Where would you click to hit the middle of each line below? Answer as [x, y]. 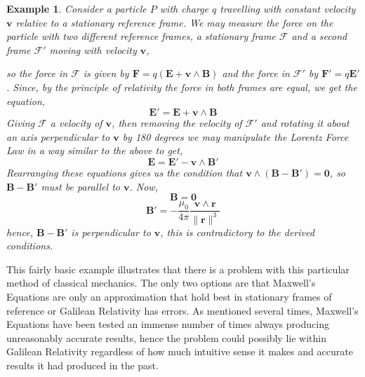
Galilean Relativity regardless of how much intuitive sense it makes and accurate [180, 351]
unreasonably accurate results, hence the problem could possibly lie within [166, 337]
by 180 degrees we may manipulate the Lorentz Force [235, 136]
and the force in [256, 73]
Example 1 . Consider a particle [77, 8]
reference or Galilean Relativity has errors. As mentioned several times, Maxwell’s [182, 310]
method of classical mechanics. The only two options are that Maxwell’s [161, 283]
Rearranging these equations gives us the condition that [125, 172]
